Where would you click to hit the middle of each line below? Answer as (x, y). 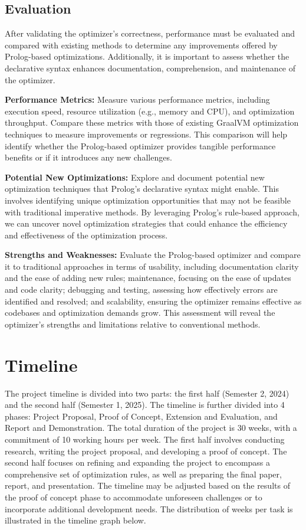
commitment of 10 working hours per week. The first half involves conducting (145, 439)
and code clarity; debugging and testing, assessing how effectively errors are (141, 289)
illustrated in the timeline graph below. (75, 520)
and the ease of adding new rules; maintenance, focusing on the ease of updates (148, 278)
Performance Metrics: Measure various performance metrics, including (137, 99)
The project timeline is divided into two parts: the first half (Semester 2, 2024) (147, 393)
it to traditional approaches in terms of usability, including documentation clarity (152, 266)
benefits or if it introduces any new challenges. (88, 157)
